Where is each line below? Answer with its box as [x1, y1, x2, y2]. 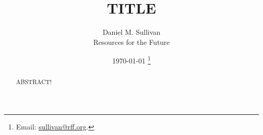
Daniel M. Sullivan [102, 27, 161, 37]
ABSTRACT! [16, 78, 52, 86]
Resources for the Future [93, 36, 170, 47]
